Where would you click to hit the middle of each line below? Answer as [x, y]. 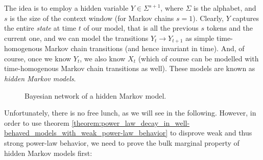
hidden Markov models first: [48, 153]
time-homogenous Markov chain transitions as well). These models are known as [130, 68]
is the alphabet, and [225, 8]
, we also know [103, 58]
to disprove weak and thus [211, 133]
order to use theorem [37, 122]
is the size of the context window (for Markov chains [92, 18]
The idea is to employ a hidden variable [66, 8]
